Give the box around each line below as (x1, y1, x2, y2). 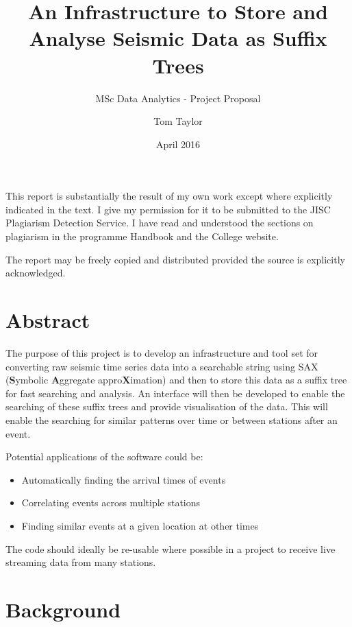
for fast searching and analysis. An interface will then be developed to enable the (5, 386, 345, 400)
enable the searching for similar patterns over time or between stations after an (5, 412, 338, 427)
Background (5, 595, 121, 623)
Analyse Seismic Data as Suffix (29, 24, 327, 52)
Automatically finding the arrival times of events (21, 472, 226, 486)
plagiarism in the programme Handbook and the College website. (5, 229, 279, 244)
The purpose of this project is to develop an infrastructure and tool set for (5, 345, 318, 359)
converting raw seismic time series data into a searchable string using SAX (5, 359, 318, 373)
